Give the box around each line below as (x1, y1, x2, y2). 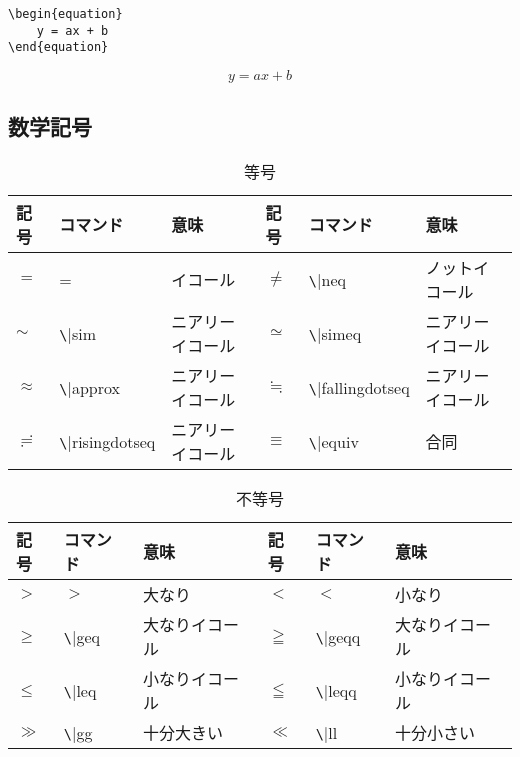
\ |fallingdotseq (308, 375, 410, 399)
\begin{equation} (8, 7, 123, 21)
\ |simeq (308, 321, 362, 345)
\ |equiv (308, 429, 359, 453)
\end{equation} (8, 40, 109, 55)
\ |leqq (315, 678, 357, 702)
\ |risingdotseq (59, 429, 156, 453)
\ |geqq (315, 624, 361, 648)
